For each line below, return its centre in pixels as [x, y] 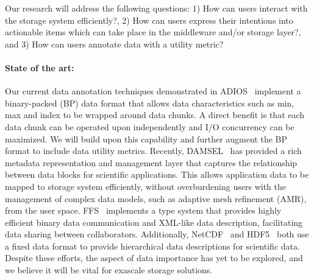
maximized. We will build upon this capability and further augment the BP [146, 138]
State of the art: [40, 67]
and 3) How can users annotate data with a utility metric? [114, 44]
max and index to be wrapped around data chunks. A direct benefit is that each [155, 115]
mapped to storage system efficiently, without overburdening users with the [145, 186]
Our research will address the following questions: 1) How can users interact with [156, 8]
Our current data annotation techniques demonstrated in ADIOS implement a [153, 91]
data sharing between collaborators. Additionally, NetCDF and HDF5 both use [157, 234]
